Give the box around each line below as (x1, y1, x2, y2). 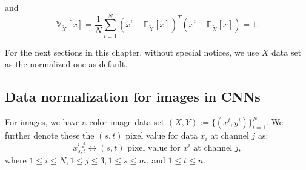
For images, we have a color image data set (5, 116, 165, 128)
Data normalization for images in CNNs (5, 87, 261, 106)
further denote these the (5, 129, 95, 142)
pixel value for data (125, 129, 198, 142)
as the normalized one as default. (5, 57, 128, 70)
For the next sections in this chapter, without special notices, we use (5, 45, 259, 58)
